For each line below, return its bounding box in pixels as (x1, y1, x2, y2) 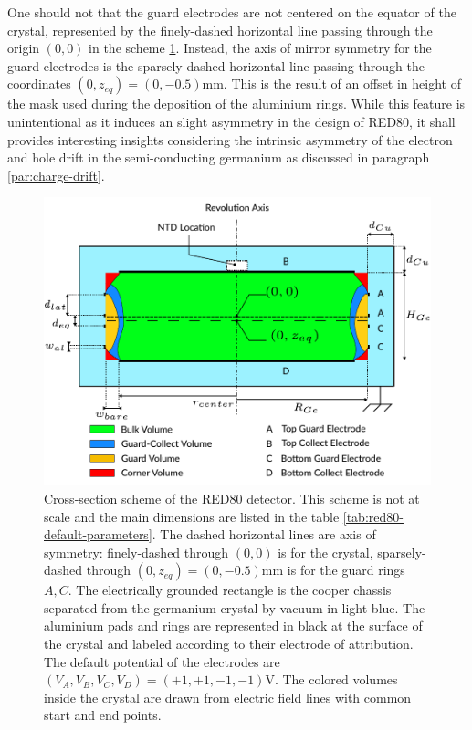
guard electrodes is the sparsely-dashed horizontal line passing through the (7, 56, 425, 75)
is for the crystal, (278, 542, 373, 561)
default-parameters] (44, 525, 152, 544)
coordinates (7, 74, 71, 93)
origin (7, 38, 40, 57)
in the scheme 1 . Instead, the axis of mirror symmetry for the (89, 38, 432, 57)
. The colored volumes (274, 670, 398, 689)
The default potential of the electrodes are (44, 652, 280, 671)
